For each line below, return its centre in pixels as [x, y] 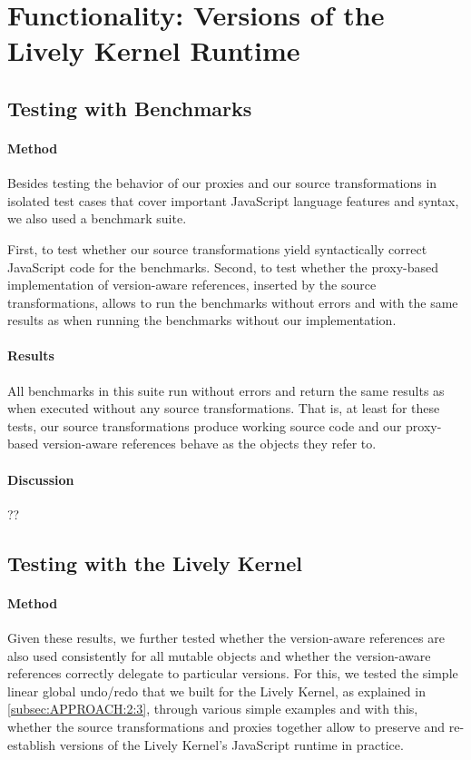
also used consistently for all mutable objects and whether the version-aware [219, 655]
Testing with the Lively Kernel [155, 563]
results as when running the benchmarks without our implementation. [202, 320]
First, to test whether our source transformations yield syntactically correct [217, 248]
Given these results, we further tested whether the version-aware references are [226, 638]
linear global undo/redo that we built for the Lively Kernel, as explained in [216, 691]
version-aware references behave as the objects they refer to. [209, 444]
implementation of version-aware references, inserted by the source [192, 285]
